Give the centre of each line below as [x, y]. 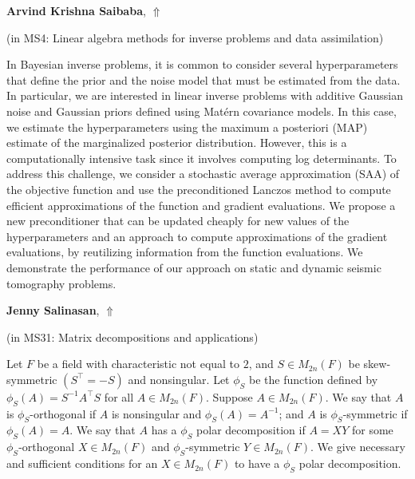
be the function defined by [314, 379]
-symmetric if [375, 413]
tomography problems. [61, 283]
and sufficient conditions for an [82, 463]
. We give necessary [358, 447]
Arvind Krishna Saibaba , [76, 10]
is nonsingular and [156, 413]
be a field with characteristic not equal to [138, 364]
